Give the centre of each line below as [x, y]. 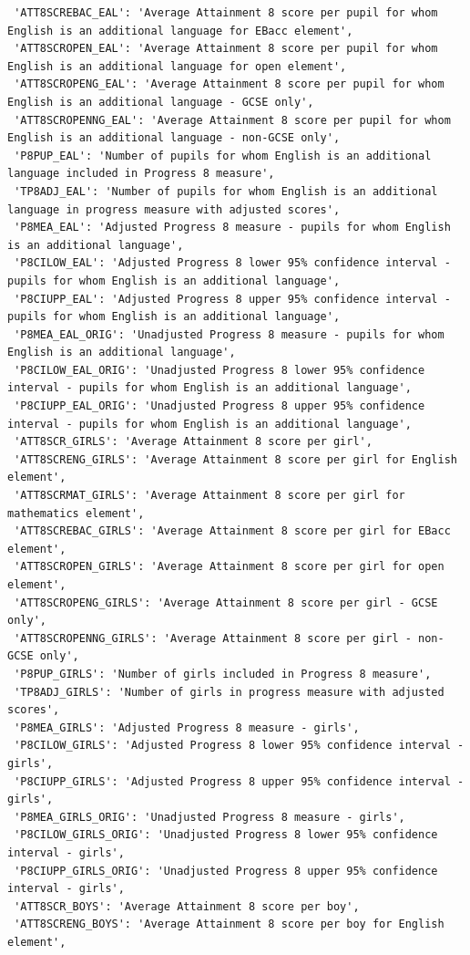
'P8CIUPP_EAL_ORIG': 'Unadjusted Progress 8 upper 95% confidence [220, 406]
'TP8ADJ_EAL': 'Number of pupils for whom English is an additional [226, 191]
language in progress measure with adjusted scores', [174, 209]
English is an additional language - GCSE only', [161, 102]
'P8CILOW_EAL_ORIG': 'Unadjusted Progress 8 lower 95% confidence [220, 370]
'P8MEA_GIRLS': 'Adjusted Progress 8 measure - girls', [187, 727]
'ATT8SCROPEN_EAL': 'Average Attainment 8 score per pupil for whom [226, 49]
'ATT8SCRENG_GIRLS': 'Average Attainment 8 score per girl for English [235, 459]
